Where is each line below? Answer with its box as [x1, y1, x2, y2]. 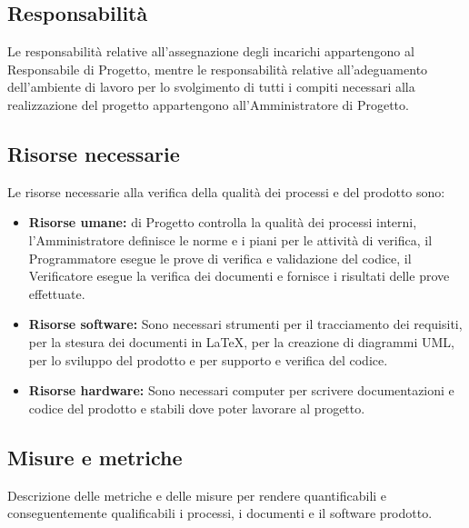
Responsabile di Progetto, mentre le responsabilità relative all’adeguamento [7, 59, 428, 78]
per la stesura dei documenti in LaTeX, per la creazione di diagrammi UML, [28, 332, 454, 351]
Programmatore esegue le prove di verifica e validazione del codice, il [28, 248, 412, 267]
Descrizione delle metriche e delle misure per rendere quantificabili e [7, 485, 387, 504]
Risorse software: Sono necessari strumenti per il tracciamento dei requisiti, [28, 314, 463, 334]
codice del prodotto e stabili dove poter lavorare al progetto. [28, 398, 365, 417]
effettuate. [28, 284, 85, 303]
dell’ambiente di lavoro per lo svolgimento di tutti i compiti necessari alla [7, 77, 415, 96]
